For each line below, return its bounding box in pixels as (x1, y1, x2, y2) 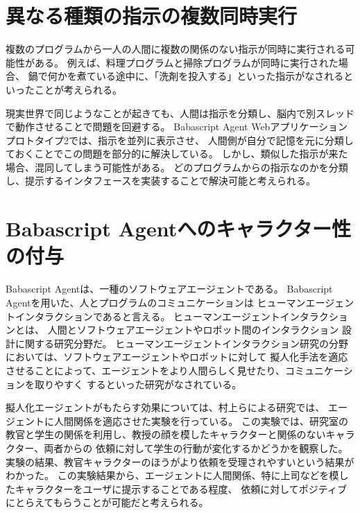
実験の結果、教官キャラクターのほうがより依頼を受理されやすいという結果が (6, 454, 354, 469)
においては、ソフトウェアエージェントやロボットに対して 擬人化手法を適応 (6, 349, 348, 364)
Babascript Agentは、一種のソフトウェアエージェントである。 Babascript (6, 281, 333, 296)
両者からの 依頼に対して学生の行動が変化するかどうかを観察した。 (44, 440, 348, 455)
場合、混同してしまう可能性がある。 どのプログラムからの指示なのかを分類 (6, 159, 348, 174)
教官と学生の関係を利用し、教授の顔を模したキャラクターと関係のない (6, 427, 326, 442)
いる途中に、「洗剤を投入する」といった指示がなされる (96, 69, 344, 83)
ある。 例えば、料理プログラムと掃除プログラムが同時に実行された (34, 55, 338, 69)
